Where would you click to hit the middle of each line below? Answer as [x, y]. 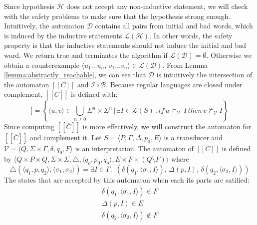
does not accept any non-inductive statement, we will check [157, 6]
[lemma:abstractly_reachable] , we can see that [75, 75]
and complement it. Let [66, 137]
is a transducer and [193, 137]
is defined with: [94, 94]
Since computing [29, 126]
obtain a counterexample [42, 65]
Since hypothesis [29, 6]
